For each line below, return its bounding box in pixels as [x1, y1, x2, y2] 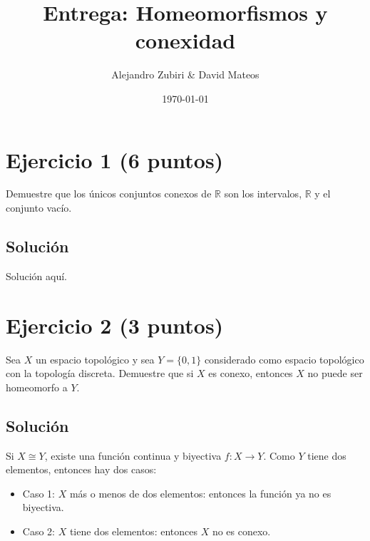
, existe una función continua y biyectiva [44, 448, 222, 463]
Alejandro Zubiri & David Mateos [111, 67, 259, 82]
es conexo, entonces [208, 366, 293, 381]
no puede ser [307, 366, 363, 381]
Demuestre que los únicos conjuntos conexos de [6, 186, 212, 201]
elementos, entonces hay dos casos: [6, 462, 157, 477]
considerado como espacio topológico [204, 351, 364, 366]
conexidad [135, 26, 236, 55]
